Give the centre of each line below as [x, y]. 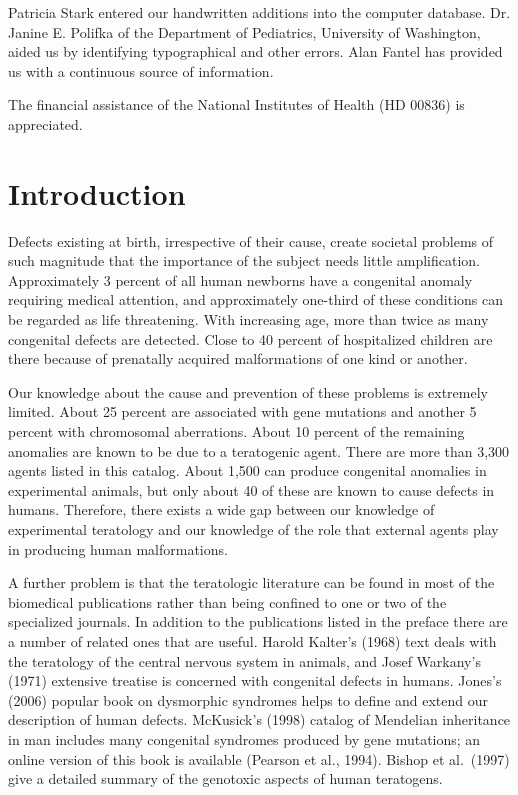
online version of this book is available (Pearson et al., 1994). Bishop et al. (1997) [259, 758]
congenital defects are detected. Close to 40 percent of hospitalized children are [250, 338]
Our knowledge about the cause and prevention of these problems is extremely [248, 391]
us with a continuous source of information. [141, 70]
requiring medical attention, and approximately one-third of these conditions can [256, 299]
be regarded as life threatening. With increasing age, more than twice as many [248, 319]
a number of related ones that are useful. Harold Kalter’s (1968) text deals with [252, 640]
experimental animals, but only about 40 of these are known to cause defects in [251, 489]
